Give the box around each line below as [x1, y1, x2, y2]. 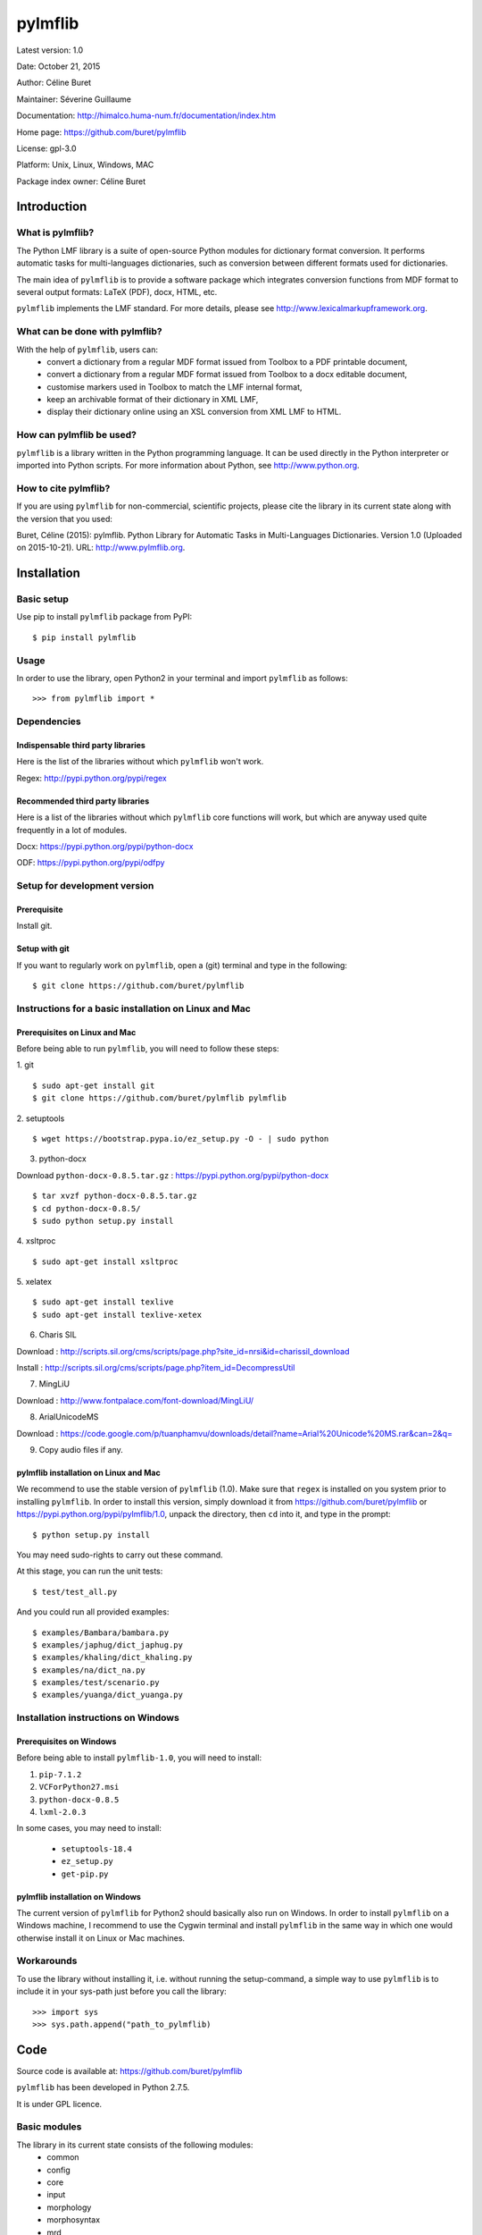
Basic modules [16, 2121, 82, 2133]
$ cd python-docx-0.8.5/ [32, 1203, 141, 1213]
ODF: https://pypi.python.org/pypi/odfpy [16, 857, 165, 868]
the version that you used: [16, 513, 113, 524]
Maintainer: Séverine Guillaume [16, 94, 132, 105]
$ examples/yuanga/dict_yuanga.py [32, 1690, 183, 1700]
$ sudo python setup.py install [32, 1216, 174, 1226]
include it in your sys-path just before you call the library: [16, 1986, 227, 1997]
